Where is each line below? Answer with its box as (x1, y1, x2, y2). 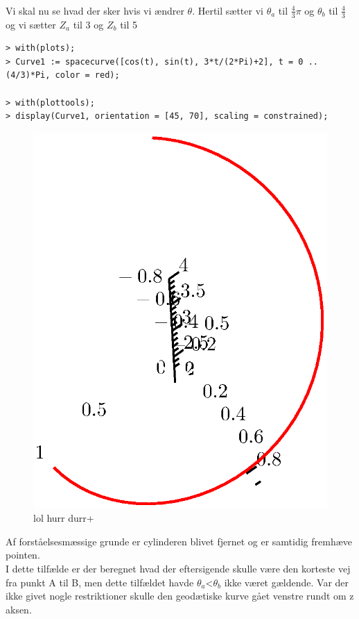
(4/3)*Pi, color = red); (6, 70, 120, 81)
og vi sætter (6, 17, 56, 31)
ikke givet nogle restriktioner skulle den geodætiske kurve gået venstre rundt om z (6, 588, 354, 603)
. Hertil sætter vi (192, 3, 263, 17)
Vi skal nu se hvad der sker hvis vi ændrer (6, 3, 184, 17)
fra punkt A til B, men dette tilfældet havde (6, 575, 194, 589)
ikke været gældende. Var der (224, 575, 349, 589)
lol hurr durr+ (33, 511, 94, 525)
